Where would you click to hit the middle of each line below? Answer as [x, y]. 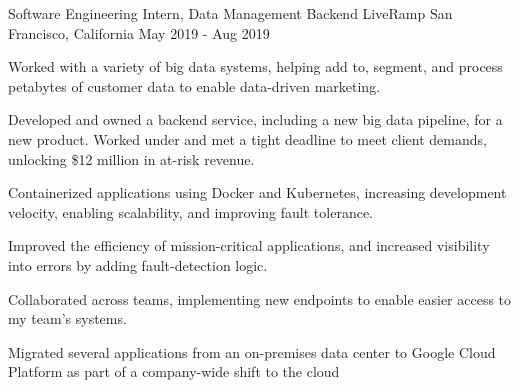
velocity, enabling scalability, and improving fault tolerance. [190, 211]
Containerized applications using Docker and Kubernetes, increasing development [257, 192]
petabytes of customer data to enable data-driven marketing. [194, 85]
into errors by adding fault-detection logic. [138, 264]
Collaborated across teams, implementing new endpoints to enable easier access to [260, 298]
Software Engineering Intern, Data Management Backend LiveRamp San [230, 13]
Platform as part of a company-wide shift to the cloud [174, 371]
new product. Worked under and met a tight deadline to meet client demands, [247, 138]
